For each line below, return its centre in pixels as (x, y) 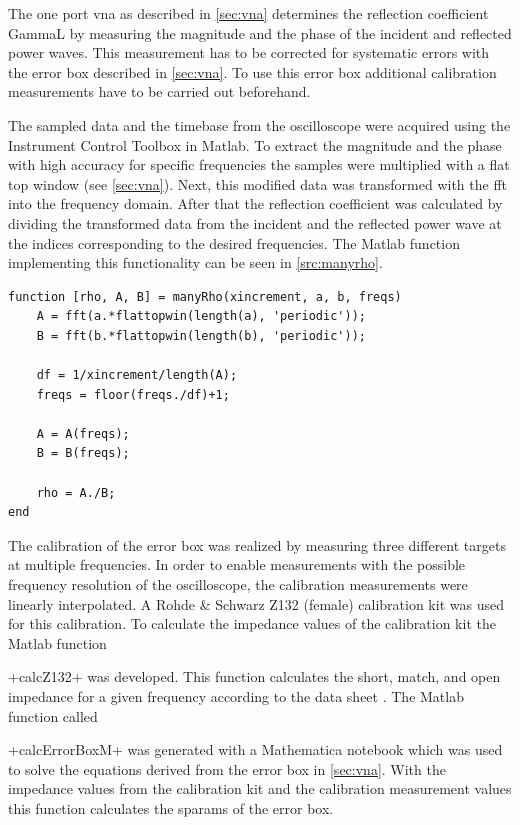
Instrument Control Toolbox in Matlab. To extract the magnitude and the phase (255, 144)
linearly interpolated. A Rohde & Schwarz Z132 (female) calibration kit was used (256, 603)
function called (53, 715)
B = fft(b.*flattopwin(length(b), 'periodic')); (201, 335)
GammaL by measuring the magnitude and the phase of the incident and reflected (260, 32)
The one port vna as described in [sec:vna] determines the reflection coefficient (248, 13)
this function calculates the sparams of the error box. (171, 807)
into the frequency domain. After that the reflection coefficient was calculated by (255, 203)
